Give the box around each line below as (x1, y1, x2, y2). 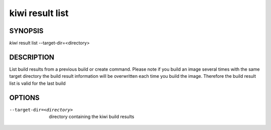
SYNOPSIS (9, 27, 44, 35)
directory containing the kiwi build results (49, 113, 134, 120)
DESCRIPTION (9, 53, 55, 61)
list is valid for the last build (9, 80, 66, 86)
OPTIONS (9, 93, 40, 102)
